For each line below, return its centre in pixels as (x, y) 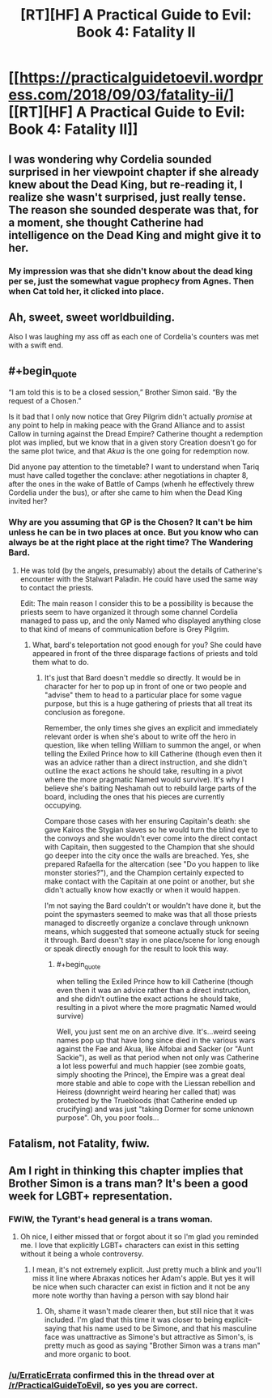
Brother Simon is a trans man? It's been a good (128, 1184)
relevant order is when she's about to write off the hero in (140, 736)
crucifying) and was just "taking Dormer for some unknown (155, 1109)
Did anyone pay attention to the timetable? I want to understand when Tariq (134, 467)
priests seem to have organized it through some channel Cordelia (129, 612)
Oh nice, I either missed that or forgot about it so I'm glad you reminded (139, 1237)
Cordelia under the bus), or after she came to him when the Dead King (125, 492)
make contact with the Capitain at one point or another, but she (149, 881)
